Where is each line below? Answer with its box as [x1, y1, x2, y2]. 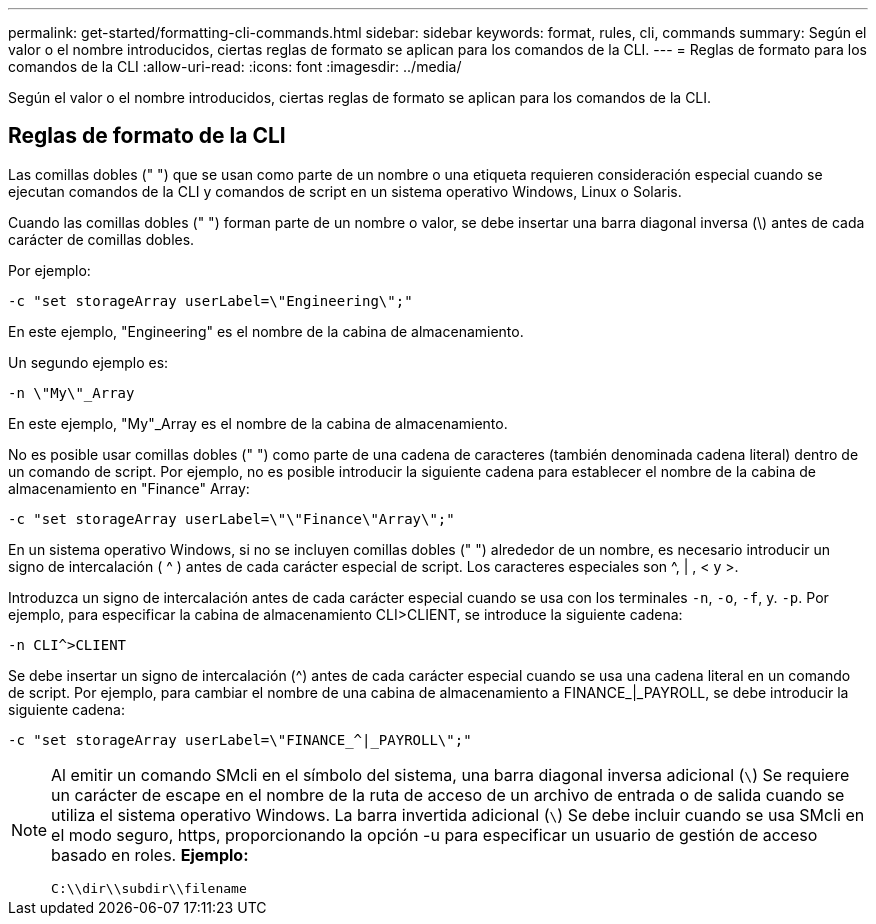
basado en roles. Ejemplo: [51, 844, 249, 865]
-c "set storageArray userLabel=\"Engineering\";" [8, 292, 413, 309]
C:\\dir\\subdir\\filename [51, 880, 247, 896]
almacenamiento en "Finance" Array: [8, 479, 250, 497]
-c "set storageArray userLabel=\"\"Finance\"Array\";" [8, 510, 455, 527]
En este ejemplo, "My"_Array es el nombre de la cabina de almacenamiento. [8, 414, 508, 432]
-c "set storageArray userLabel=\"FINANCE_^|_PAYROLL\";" [8, 731, 472, 748]
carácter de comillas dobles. [8, 230, 195, 248]
